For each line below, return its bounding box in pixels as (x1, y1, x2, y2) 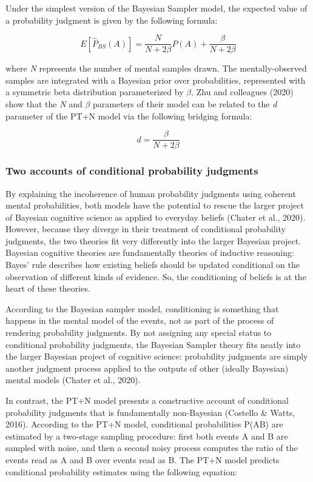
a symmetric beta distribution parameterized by (5, 85, 184, 98)
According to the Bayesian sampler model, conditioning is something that (5, 302, 279, 315)
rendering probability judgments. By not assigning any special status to (5, 326, 272, 339)
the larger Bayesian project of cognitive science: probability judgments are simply (5, 350, 308, 363)
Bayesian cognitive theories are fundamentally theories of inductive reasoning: (5, 246, 294, 259)
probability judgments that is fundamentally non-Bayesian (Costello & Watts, (5, 406, 295, 418)
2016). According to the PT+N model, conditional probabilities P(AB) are (5, 418, 283, 430)
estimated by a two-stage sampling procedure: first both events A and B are (5, 429, 288, 442)
